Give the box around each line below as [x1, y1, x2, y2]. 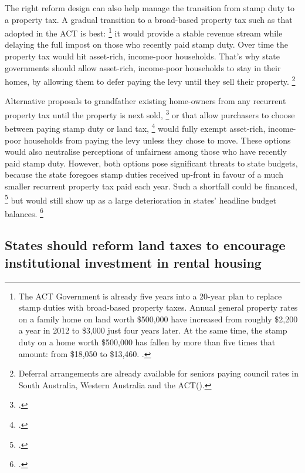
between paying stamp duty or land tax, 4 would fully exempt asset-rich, [5, 121, 266, 134]
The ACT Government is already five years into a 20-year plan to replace [18, 289, 282, 302]
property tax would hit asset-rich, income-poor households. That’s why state [5, 50, 280, 62]
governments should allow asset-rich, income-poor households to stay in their [5, 61, 281, 74]
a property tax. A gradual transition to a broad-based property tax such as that [5, 13, 293, 25]
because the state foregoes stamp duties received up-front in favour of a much [5, 168, 283, 181]
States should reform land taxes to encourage [5, 236, 286, 254]
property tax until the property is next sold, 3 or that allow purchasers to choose [5, 107, 295, 121]
